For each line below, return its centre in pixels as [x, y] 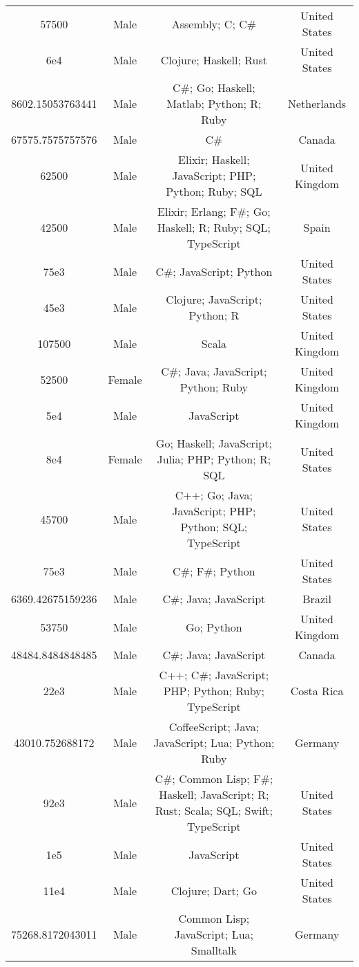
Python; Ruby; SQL [214, 191]
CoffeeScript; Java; [214, 727]
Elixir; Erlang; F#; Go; [214, 211]
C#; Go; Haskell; [214, 88]
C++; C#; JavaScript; [214, 675]
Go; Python [214, 627]
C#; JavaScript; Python [214, 271]
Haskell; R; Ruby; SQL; [214, 227]
